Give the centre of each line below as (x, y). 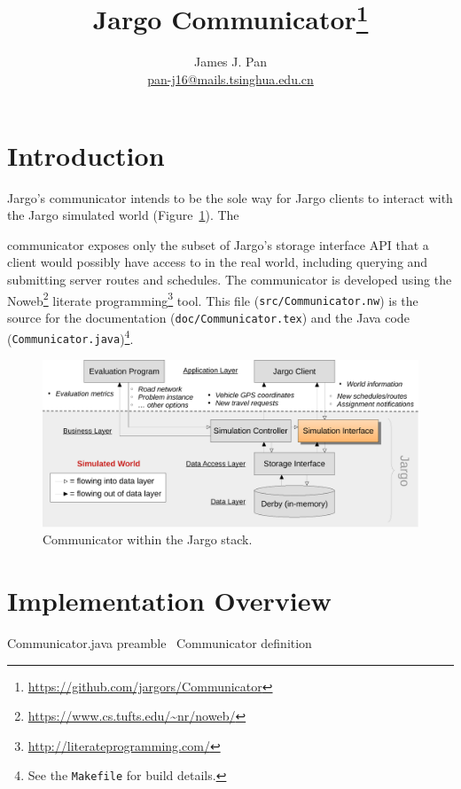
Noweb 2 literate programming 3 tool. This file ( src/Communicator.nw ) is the (213, 299)
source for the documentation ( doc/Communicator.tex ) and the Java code (208, 317)
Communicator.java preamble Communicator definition (160, 642)
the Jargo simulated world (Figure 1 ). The (123, 215)
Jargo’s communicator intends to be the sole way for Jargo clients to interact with (230, 197)
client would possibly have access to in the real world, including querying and (218, 262)
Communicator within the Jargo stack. (148, 539)
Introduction (86, 155)
